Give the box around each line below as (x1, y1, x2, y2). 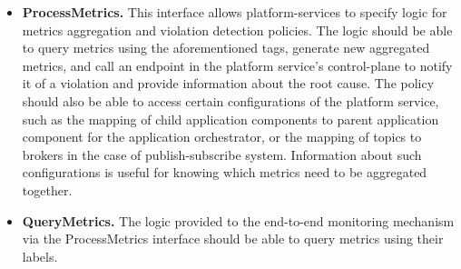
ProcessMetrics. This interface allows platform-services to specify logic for (22, 3, 447, 21)
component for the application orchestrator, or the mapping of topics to (22, 127, 422, 146)
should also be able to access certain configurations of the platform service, (22, 91, 439, 110)
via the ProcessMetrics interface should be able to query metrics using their (22, 229, 444, 248)
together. (22, 180, 73, 199)
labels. (22, 246, 58, 265)
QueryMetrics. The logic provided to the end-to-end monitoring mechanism (22, 211, 455, 230)
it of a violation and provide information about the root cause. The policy (22, 74, 435, 93)
